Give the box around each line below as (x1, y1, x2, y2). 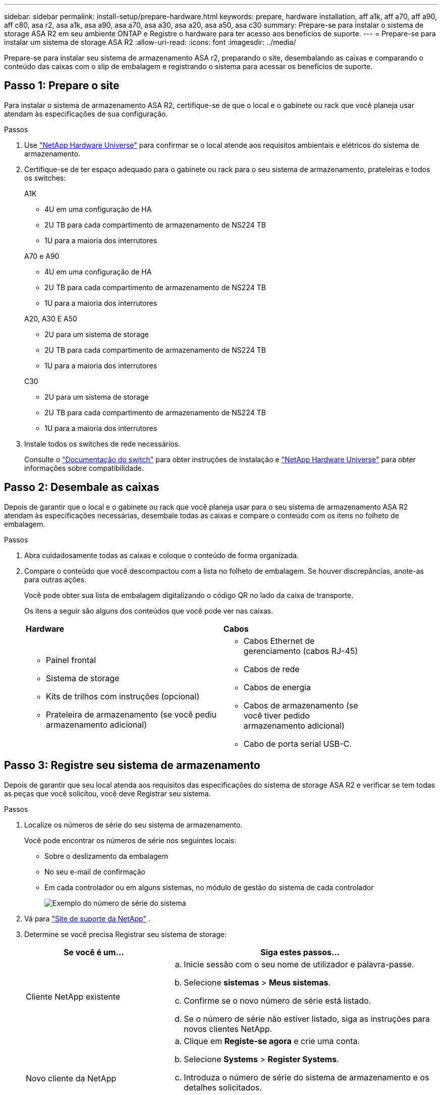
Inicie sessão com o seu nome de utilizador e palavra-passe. (184, 959, 414, 969)
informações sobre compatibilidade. (24, 463, 144, 472)
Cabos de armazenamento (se (243, 700, 358, 710)
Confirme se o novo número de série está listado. (184, 995, 371, 1006)
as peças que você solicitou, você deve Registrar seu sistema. (4, 789, 211, 798)
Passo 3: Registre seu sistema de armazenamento (4, 759, 260, 772)
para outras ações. (24, 575, 87, 584)
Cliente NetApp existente (26, 991, 121, 1002)
